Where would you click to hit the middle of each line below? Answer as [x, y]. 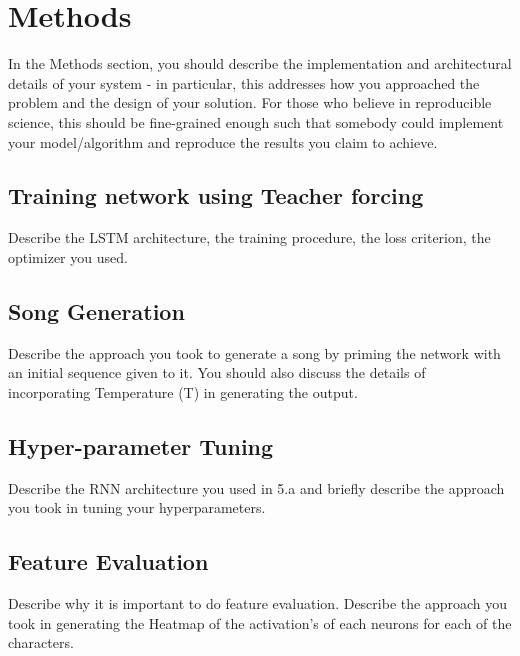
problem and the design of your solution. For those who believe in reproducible [250, 102]
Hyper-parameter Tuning [141, 445]
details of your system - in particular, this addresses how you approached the [244, 82]
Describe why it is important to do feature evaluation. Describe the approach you [257, 603]
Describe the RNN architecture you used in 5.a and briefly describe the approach [256, 487]
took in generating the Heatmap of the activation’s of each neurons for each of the [260, 622]
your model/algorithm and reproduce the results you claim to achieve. [223, 141]
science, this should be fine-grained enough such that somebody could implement [256, 121]
